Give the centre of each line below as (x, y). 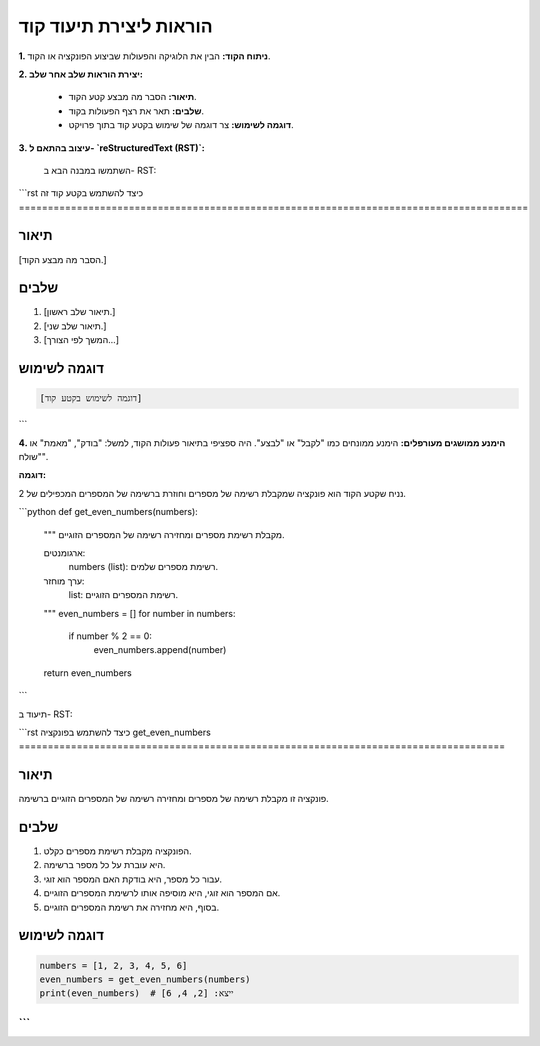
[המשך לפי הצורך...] (81, 340)
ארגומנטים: (64, 552)
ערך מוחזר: (64, 581)
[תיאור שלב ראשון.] (79, 312)
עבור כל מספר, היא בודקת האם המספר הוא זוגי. (133, 879)
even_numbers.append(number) (160, 650)
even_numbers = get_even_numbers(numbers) (145, 979)
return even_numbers (87, 672)
